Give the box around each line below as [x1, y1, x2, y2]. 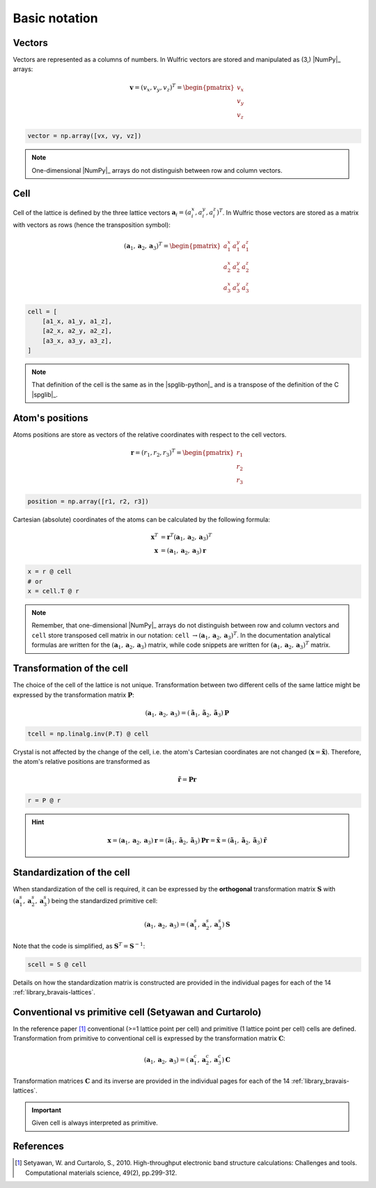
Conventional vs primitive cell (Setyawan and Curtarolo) [13, 1006, 262, 1018]
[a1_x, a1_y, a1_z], [42, 317, 113, 325]
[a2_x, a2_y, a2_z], [42, 327, 113, 335]
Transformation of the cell [13, 662, 129, 675]
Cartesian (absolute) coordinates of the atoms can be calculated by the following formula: [13, 515, 271, 524]
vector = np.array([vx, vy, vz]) [27, 132, 142, 140]
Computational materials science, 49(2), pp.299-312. [25, 1169, 178, 1177]
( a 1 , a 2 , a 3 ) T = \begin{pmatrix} [123, 241, 221, 251]
